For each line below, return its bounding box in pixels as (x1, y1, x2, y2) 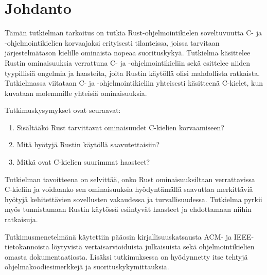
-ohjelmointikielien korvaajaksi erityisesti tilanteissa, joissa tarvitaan (5, 37, 220, 48)
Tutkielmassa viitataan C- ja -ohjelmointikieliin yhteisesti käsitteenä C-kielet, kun (5, 77, 263, 88)
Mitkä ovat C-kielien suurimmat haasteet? (16, 156, 150, 167)
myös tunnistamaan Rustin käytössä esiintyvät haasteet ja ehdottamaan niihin (5, 204, 252, 214)
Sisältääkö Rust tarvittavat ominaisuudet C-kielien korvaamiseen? (16, 122, 224, 132)
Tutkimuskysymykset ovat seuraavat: (5, 105, 121, 115)
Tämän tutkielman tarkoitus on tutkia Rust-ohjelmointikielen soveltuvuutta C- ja (5, 27, 262, 38)
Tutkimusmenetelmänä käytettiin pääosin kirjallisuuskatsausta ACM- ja (5, 231, 232, 242)
